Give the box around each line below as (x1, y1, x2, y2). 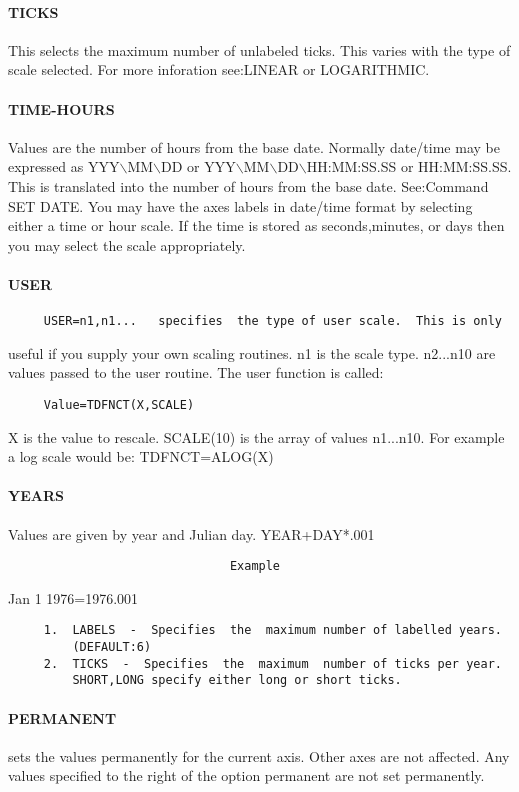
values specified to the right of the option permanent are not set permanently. (8, 765, 485, 786)
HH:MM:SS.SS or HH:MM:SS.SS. (306, 156, 512, 177)
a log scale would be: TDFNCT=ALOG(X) (8, 446, 274, 467)
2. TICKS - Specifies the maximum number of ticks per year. (43, 656, 502, 671)
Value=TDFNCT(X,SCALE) (43, 397, 195, 412)
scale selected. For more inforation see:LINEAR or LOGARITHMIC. (8, 59, 430, 80)
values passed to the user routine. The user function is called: (8, 362, 384, 383)
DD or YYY (161, 156, 236, 177)
